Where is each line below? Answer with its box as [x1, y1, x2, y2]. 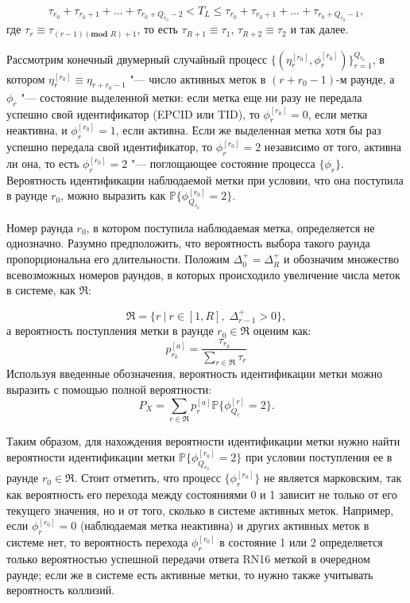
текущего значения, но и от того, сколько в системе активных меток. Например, [6, 501, 394, 518]
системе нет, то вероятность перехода [6, 534, 188, 550]
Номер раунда [6, 219, 73, 235]
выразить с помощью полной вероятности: [6, 380, 212, 397]
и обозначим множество [284, 251, 399, 267]
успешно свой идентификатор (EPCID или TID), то [6, 105, 260, 122]
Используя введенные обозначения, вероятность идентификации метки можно [6, 365, 383, 382]
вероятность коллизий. [6, 582, 115, 598]
